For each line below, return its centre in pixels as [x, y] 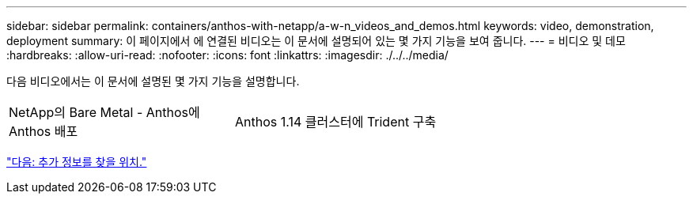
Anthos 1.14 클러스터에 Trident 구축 [335, 122]
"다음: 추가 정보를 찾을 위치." [77, 162]
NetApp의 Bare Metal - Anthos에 [104, 112]
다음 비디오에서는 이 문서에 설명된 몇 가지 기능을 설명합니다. [153, 81]
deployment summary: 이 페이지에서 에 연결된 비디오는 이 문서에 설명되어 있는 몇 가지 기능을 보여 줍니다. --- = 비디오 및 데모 [316, 41]
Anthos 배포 [44, 131]
